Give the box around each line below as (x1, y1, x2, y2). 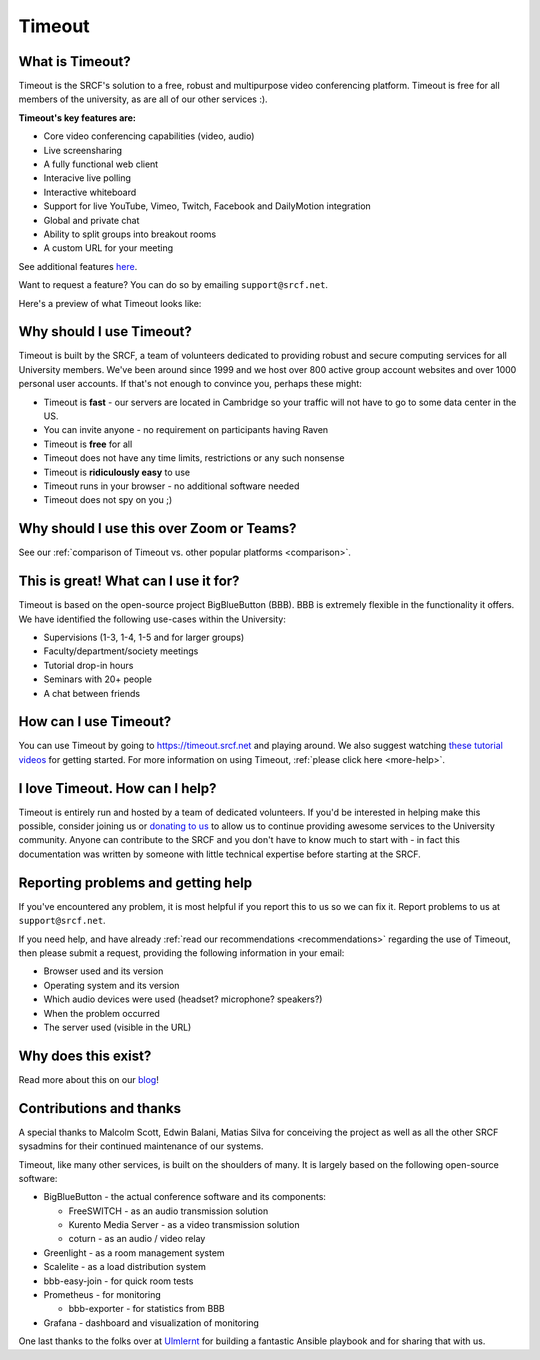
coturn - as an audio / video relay (68, 1233, 206, 1245)
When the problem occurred (43, 1007, 160, 1019)
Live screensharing (43, 144, 123, 156)
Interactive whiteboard (43, 186, 137, 198)
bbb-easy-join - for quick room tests (43, 1275, 194, 1287)
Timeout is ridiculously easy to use (43, 466, 190, 478)
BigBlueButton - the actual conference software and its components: (43, 1191, 327, 1203)
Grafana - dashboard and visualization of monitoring (43, 1316, 260, 1329)
